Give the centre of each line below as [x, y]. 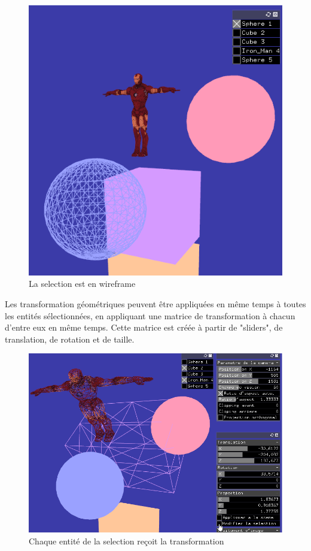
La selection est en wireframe [82, 284]
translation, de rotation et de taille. [70, 339]
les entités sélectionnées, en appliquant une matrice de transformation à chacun [150, 315]
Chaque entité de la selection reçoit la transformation [126, 541]
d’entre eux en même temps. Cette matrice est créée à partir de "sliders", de [144, 327]
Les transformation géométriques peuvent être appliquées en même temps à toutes [155, 303]
